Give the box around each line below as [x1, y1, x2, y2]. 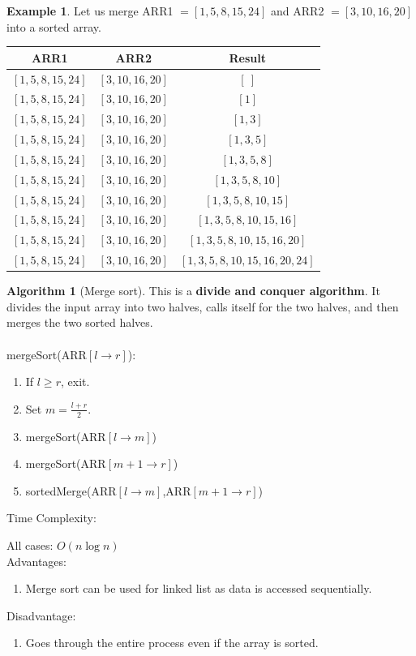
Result [229, 49, 266, 66]
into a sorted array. [6, 18, 101, 35]
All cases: [6, 536, 54, 553]
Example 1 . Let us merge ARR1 [6, 2, 174, 19]
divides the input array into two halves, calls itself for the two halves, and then [6, 298, 399, 315]
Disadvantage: [6, 607, 76, 624]
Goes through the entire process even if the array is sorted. [25, 634, 319, 651]
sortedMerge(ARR [25, 482, 117, 499]
